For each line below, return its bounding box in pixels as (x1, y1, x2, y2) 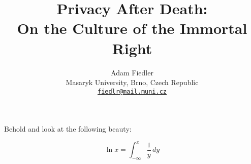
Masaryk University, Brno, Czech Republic (66, 77, 199, 88)
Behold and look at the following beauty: (4, 124, 132, 134)
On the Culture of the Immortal (17, 18, 247, 38)
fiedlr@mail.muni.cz (97, 88, 167, 95)
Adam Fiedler (111, 67, 153, 77)
